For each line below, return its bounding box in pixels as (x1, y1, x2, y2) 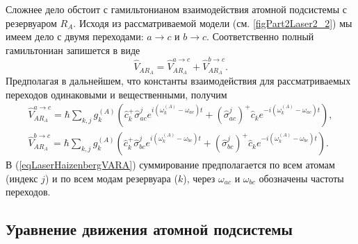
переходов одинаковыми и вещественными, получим (6, 87, 227, 101)
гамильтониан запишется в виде (6, 42, 140, 57)
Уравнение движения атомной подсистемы (6, 218, 293, 240)
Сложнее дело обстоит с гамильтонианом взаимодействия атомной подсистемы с (6, 2, 347, 16)
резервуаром (6, 15, 57, 30)
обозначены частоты (259, 171, 344, 185)
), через (183, 171, 215, 185)
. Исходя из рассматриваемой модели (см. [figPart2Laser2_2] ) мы (73, 15, 352, 30)
